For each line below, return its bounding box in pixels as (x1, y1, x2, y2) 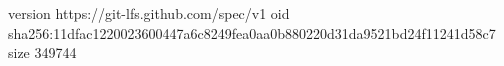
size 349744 (8, 42, 77, 63)
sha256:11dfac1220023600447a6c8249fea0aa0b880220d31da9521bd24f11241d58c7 (8, 22, 496, 43)
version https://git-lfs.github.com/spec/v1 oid (8, 3, 290, 23)
